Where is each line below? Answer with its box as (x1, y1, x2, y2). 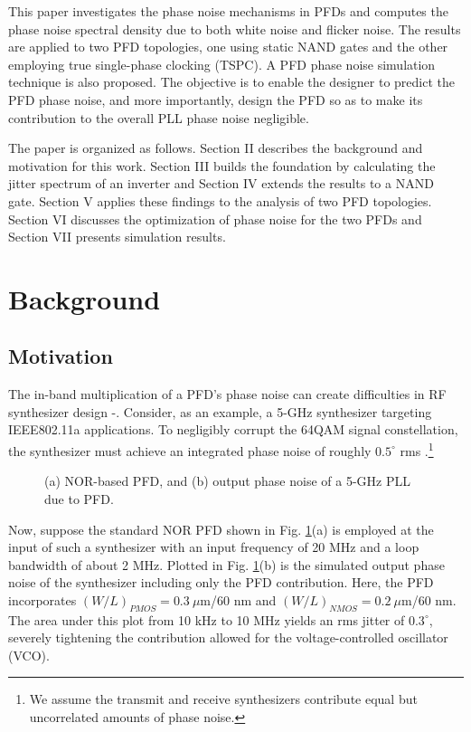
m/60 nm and (200, 590, 277, 609)
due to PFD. (44, 489, 114, 508)
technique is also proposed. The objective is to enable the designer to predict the (8, 72, 455, 91)
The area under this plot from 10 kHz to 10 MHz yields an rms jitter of (8, 610, 405, 629)
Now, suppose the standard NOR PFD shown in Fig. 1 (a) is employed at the (8, 519, 434, 538)
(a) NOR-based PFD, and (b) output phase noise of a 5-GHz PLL (44, 471, 410, 490)
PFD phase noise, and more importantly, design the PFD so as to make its (8, 90, 423, 109)
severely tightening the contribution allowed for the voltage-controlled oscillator (8, 628, 448, 647)
